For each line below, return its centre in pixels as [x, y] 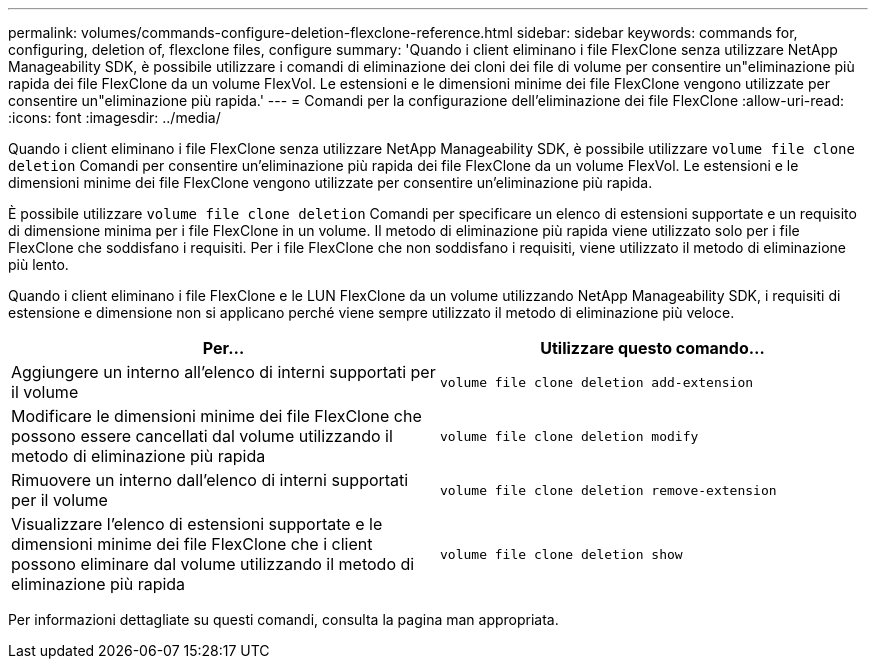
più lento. [38, 264]
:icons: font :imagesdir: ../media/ [114, 117]
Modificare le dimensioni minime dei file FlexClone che [216, 416]
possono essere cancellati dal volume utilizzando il [202, 436]
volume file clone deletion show [561, 554]
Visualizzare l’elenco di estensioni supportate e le [197, 524]
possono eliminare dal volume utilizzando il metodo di [213, 564]
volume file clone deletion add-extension [597, 382]
